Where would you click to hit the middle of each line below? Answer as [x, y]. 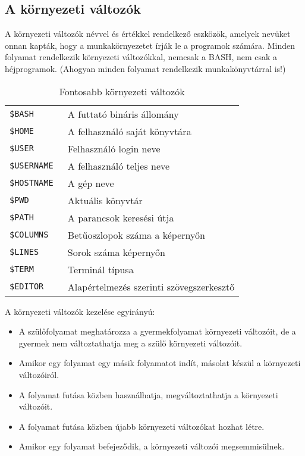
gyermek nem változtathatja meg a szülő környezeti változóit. [131, 343]
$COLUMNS [29, 235]
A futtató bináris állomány [123, 114]
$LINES [24, 252]
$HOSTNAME [32, 183]
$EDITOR [27, 287]
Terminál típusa [100, 269]
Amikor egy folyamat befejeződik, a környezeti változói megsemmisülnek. [152, 446]
